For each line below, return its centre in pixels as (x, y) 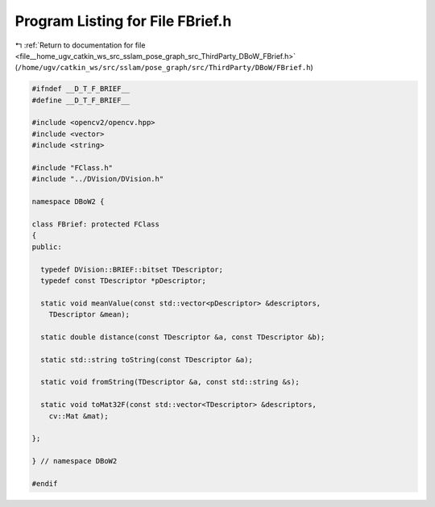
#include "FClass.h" (72, 168)
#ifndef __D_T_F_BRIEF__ (81, 89)
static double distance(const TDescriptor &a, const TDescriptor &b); (183, 337)
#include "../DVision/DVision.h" (98, 179)
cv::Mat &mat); (79, 416)
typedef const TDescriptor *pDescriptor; (124, 281)
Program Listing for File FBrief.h (123, 21)
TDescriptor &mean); (89, 315)
